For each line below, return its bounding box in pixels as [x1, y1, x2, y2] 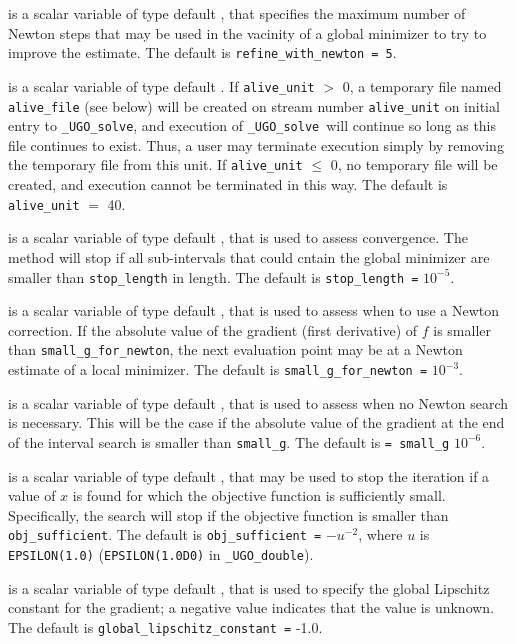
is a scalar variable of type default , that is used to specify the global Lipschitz [8, 577, 490, 598]
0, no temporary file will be [330, 154, 498, 175]
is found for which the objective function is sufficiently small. [72, 485, 446, 506]
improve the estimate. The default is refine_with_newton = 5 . [8, 42, 397, 63]
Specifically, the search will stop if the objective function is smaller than [8, 504, 449, 525]
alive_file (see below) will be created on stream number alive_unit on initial [8, 95, 500, 116]
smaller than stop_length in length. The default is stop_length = [8, 266, 419, 287]
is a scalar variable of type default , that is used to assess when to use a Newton [8, 300, 500, 321]
